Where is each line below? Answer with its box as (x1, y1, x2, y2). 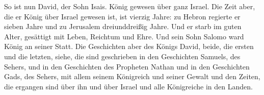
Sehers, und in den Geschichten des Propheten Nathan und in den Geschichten (4, 61, 250, 72)
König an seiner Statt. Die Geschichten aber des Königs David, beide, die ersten (4, 41, 254, 52)
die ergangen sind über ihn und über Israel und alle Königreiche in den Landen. (4, 81, 253, 91)
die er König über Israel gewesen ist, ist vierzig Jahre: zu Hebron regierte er (4, 11, 241, 21)
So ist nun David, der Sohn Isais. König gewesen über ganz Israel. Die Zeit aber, (4, 1, 255, 11)
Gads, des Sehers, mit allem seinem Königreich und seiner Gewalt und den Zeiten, (4, 71, 260, 82)
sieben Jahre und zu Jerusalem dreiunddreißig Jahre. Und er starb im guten (4, 21, 242, 32)
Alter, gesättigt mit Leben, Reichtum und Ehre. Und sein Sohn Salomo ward (4, 31, 244, 41)
